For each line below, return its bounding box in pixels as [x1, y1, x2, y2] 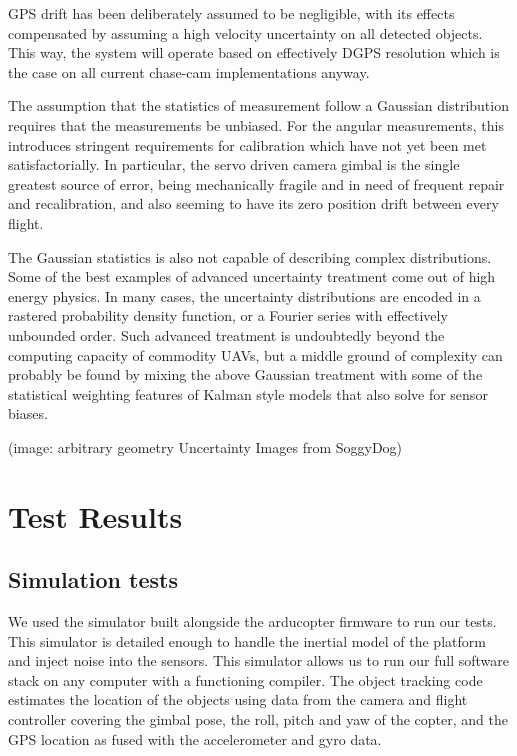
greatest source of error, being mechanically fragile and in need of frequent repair [8, 173, 505, 194]
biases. [8, 403, 48, 424]
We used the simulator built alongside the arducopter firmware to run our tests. [8, 611, 497, 632]
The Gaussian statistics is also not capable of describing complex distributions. [8, 246, 492, 267]
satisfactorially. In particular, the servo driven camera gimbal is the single [8, 154, 460, 175]
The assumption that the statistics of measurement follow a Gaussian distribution [8, 95, 509, 116]
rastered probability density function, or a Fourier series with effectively [8, 305, 448, 326]
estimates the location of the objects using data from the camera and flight [8, 689, 468, 710]
